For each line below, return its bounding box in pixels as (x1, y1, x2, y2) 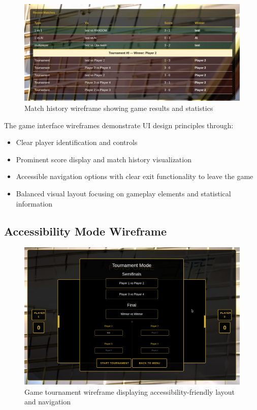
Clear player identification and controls (16, 137, 138, 148)
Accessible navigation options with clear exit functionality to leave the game (16, 171, 253, 182)
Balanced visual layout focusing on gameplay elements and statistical (16, 188, 231, 199)
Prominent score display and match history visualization (16, 154, 191, 164)
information (16, 198, 53, 209)
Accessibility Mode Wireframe (4, 223, 167, 239)
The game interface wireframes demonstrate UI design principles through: (4, 120, 234, 130)
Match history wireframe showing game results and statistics (24, 103, 213, 113)
